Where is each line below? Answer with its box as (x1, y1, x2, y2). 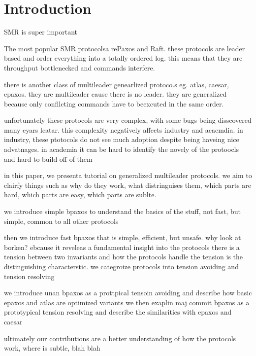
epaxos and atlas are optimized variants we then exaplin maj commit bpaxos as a (4, 297, 250, 307)
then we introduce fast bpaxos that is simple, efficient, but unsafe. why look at (4, 232, 241, 243)
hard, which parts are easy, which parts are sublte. (4, 189, 157, 200)
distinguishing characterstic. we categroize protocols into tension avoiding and (4, 261, 239, 271)
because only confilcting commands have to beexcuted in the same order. (4, 98, 224, 108)
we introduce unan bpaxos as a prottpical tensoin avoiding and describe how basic (4, 287, 252, 298)
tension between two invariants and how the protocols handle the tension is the (4, 251, 243, 262)
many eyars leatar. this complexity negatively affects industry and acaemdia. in (4, 124, 243, 135)
